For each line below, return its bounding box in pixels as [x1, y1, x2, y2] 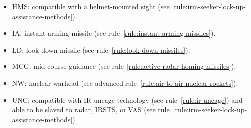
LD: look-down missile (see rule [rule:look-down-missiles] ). [12, 44, 190, 55]
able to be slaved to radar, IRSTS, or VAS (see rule [12, 104, 170, 115]
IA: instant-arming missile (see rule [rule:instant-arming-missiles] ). [12, 28, 216, 38]
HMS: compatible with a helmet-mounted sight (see [12, 1, 170, 11]
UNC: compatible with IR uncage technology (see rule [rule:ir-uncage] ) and [12, 94, 243, 105]
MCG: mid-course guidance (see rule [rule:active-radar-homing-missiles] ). [12, 61, 236, 71]
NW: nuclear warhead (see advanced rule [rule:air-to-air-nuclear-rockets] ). [12, 77, 238, 88]
